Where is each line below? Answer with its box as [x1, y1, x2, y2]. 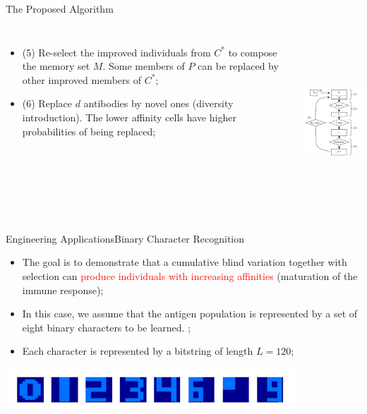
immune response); [22, 282, 104, 297]
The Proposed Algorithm [6, 1, 114, 16]
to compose [228, 44, 277, 59]
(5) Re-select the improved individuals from [22, 44, 211, 59]
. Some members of [102, 59, 185, 73]
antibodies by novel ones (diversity [83, 96, 234, 111]
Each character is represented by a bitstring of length [22, 343, 253, 358]
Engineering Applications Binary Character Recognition [6, 231, 245, 245]
